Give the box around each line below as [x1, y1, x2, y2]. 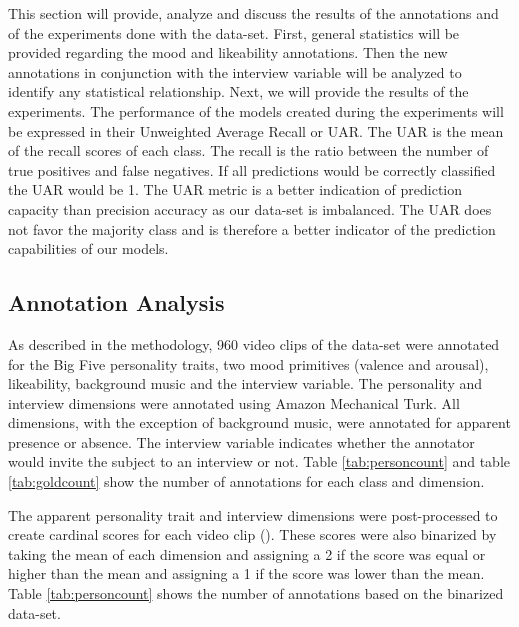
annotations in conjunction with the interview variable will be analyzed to [8, 61, 462, 82]
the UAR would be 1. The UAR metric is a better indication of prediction [8, 179, 463, 200]
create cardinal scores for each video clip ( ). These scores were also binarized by [8, 524, 497, 545]
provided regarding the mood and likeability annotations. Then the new [8, 42, 448, 63]
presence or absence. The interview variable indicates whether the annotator [8, 431, 475, 452]
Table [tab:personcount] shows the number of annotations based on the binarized [8, 583, 504, 604]
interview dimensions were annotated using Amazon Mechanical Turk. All [8, 392, 460, 413]
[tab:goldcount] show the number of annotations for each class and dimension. [8, 471, 485, 492]
